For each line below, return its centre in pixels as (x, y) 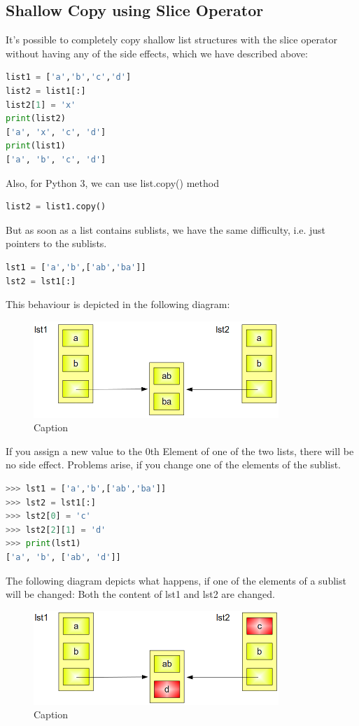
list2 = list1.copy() (56, 207)
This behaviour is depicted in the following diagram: (118, 304)
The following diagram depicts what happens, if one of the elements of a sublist (176, 580)
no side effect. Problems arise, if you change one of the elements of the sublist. (174, 465)
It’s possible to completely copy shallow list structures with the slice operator (172, 40)
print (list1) (36, 146)
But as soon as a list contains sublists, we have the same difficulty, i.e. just (166, 229)
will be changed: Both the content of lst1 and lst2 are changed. (140, 594)
